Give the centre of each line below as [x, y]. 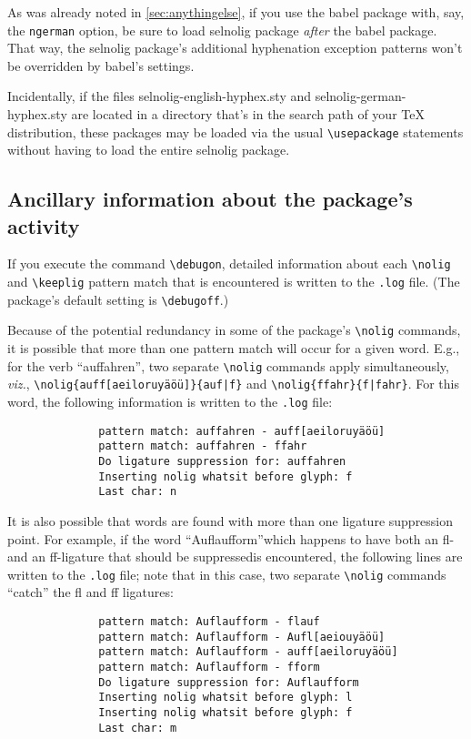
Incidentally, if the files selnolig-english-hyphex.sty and [160, 96]
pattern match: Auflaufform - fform [209, 667]
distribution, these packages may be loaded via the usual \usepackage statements [235, 132]
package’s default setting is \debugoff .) [118, 299]
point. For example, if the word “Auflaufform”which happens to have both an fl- [231, 538]
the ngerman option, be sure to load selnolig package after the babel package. [222, 30]
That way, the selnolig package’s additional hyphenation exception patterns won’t [235, 48]
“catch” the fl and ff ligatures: [90, 592]
